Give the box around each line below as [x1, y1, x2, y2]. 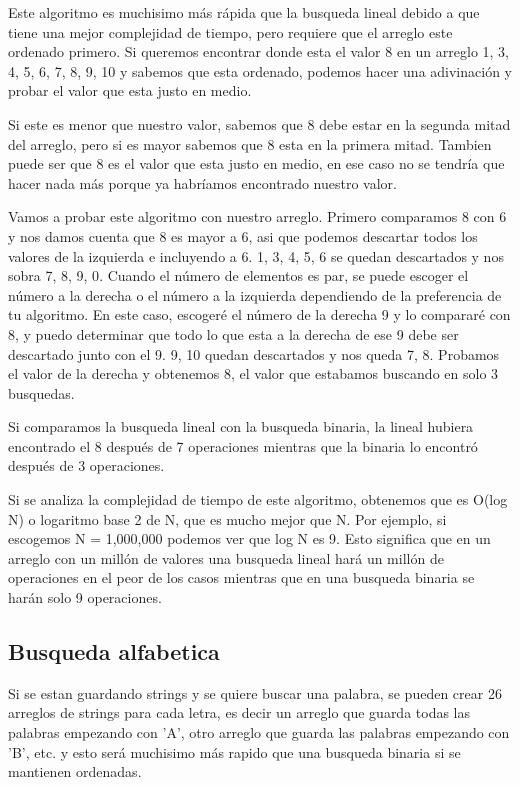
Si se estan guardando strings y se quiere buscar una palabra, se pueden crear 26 [8, 682, 502, 703]
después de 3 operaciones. [8, 455, 165, 476]
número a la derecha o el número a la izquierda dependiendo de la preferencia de [8, 284, 502, 305]
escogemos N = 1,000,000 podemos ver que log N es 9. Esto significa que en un [8, 528, 491, 549]
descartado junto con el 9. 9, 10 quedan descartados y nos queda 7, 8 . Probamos [8, 343, 500, 364]
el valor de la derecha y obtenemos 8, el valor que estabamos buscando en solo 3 [8, 363, 499, 384]
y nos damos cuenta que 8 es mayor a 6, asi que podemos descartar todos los [8, 225, 478, 246]
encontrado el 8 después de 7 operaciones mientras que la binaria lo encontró [8, 435, 478, 456]
